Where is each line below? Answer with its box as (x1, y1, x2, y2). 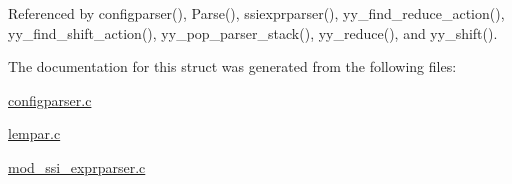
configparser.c (8, 89, 92, 110)
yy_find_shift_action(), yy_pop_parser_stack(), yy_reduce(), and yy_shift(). (8, 22, 498, 43)
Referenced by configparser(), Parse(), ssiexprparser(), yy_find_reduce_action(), (8, 3, 505, 23)
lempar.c (8, 123, 61, 144)
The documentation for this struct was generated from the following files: (8, 56, 457, 77)
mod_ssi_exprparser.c (8, 156, 146, 177)
